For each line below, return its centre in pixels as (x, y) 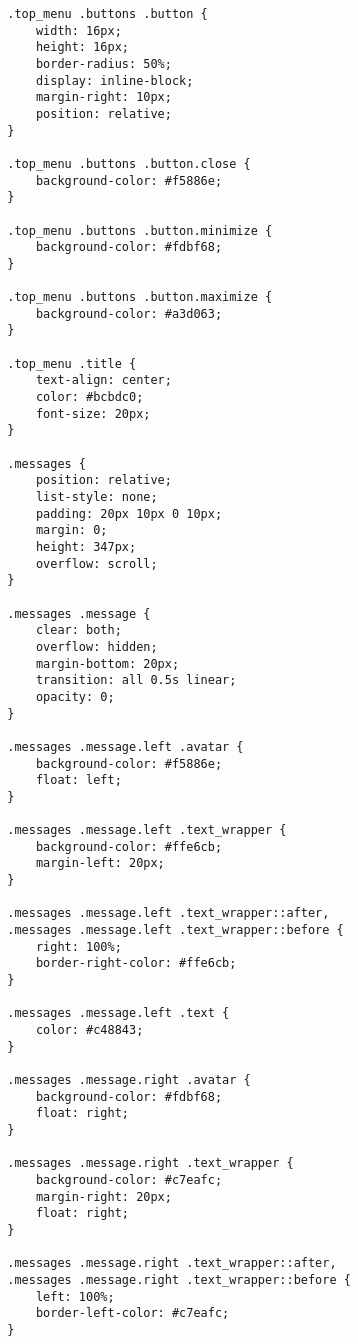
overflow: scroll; (96, 563)
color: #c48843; (89, 1030)
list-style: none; (96, 497)
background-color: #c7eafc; (129, 1179)
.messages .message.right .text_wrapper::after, (172, 1263)
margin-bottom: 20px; (107, 663)
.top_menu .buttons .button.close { (129, 163)
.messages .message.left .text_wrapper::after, (168, 913)
